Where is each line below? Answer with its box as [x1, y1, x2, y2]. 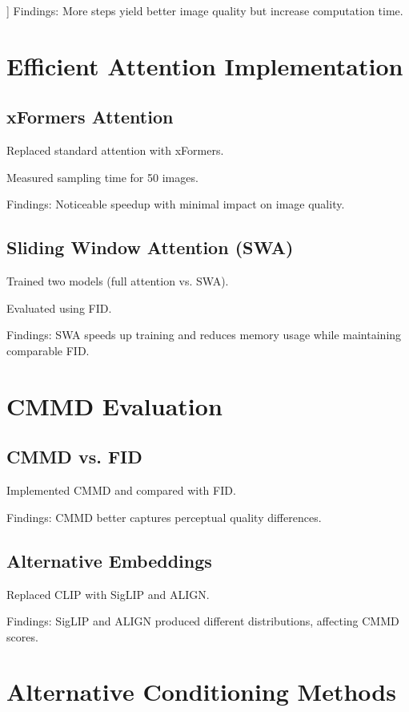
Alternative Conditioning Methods [6, 675, 396, 708]
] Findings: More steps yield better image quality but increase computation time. [6, 2, 403, 18]
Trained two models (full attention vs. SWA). [6, 273, 229, 289]
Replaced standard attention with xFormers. [6, 142, 224, 159]
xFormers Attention [6, 104, 174, 129]
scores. [6, 628, 38, 645]
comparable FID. [6, 342, 90, 358]
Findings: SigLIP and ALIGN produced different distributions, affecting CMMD [6, 613, 399, 629]
